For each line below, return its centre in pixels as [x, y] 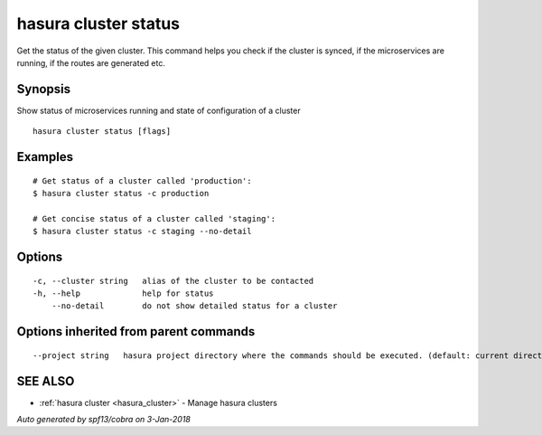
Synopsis [44, 89]
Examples [45, 157]
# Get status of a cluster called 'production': [142, 180]
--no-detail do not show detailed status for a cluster [194, 306]
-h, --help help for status [123, 293]
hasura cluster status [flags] [102, 132]
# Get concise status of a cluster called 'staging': [154, 218]
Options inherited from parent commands [136, 331]
